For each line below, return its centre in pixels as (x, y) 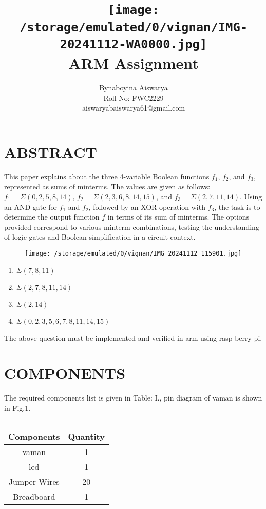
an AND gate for (31, 206)
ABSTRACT (51, 151)
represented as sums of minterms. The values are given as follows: (107, 186)
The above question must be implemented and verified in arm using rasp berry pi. (133, 338)
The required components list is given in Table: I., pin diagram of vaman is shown (133, 398)
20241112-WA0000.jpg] (134, 44)
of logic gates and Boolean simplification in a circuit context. (100, 237)
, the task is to (237, 206)
